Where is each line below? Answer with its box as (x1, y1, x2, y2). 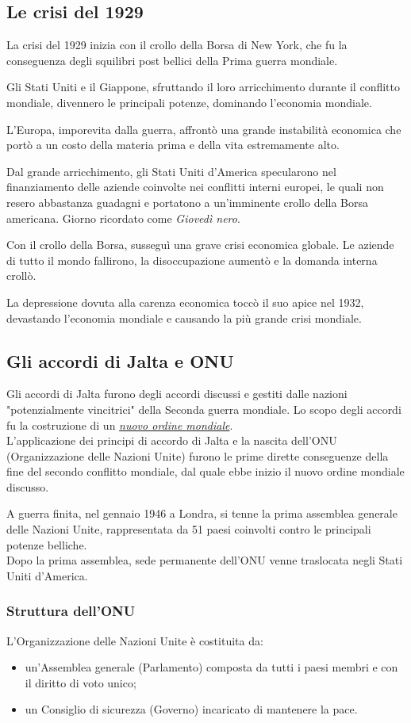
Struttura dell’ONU (6, 601, 136, 621)
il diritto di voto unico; (25, 674, 136, 690)
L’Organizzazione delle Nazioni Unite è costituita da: (6, 632, 263, 648)
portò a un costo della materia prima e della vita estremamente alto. (6, 136, 340, 153)
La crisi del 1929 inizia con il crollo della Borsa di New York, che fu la (6, 36, 348, 53)
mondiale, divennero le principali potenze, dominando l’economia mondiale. (6, 94, 372, 110)
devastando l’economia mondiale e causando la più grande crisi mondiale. (6, 309, 362, 326)
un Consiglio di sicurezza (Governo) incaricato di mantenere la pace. (25, 701, 358, 717)
